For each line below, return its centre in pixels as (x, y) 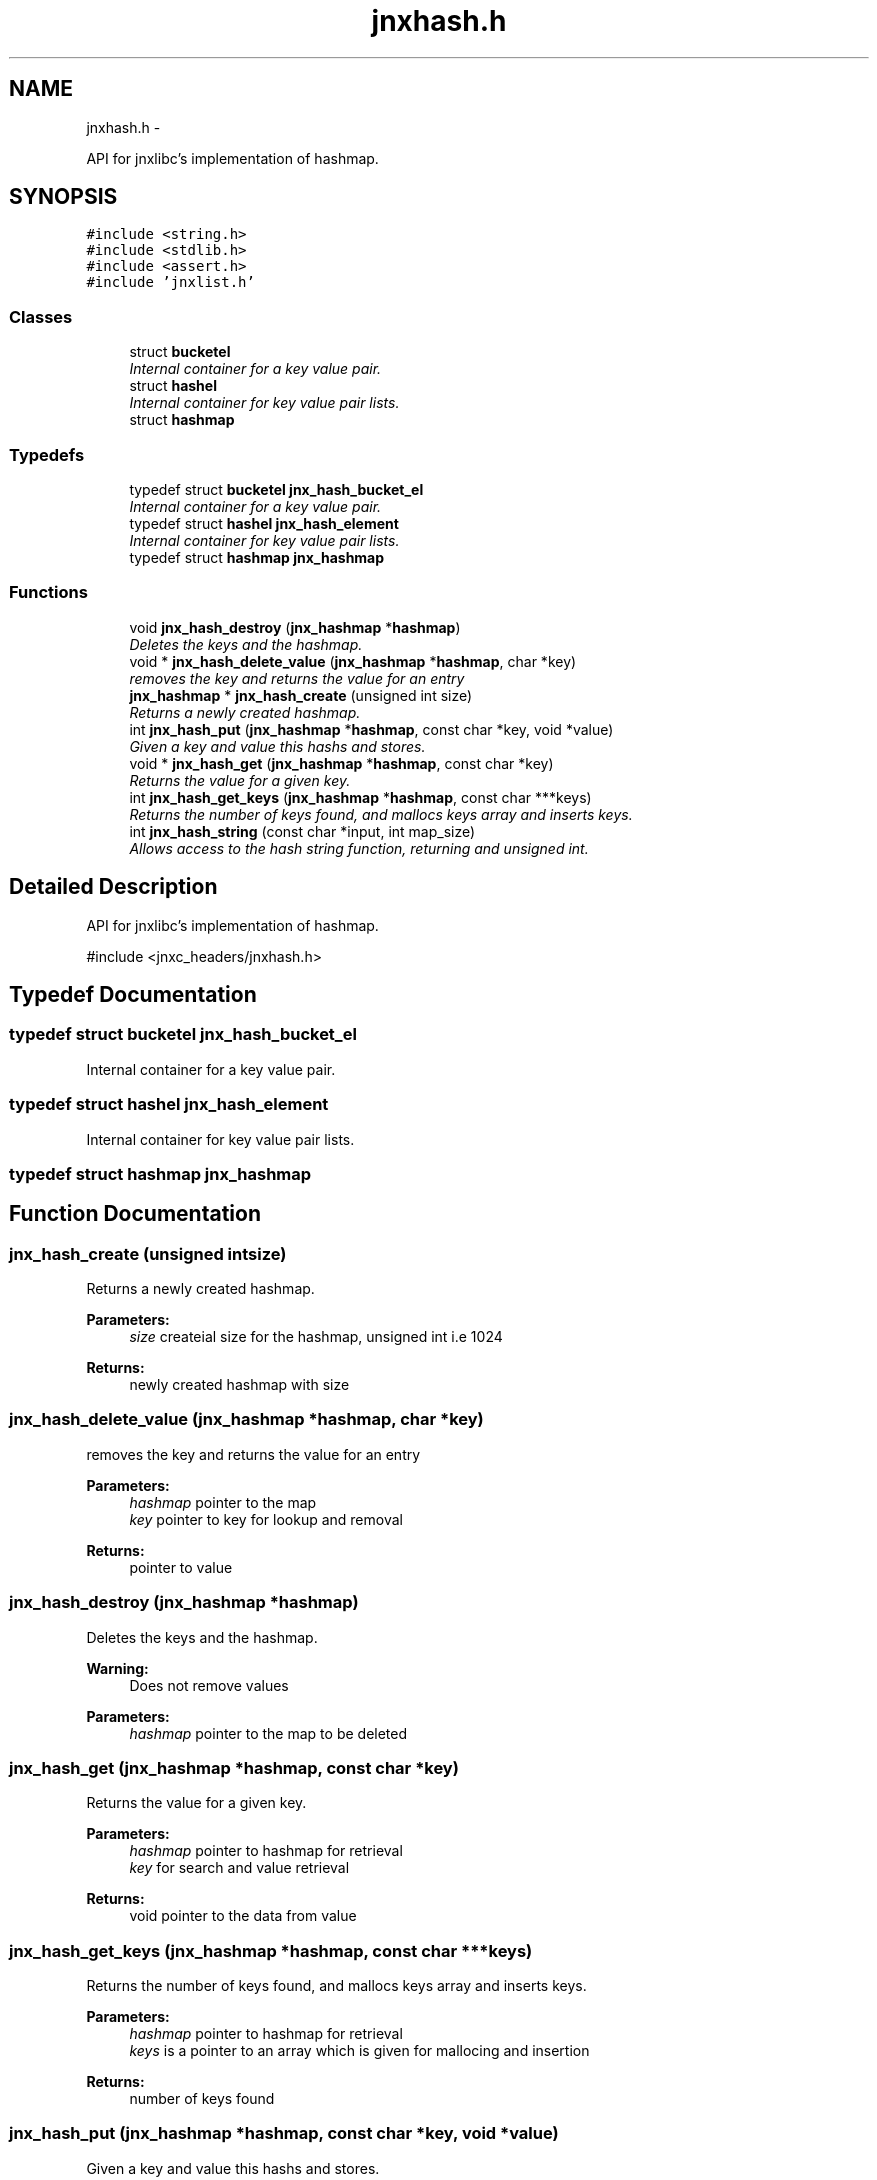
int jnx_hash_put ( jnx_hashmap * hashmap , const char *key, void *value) (371, 729)
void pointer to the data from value (243, 1916)
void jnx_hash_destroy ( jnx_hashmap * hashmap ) (295, 627)
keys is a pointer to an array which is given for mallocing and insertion (359, 2051)
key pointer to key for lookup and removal (266, 1519)
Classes (41, 316)
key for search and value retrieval (239, 1868)
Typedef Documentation (133, 994)
